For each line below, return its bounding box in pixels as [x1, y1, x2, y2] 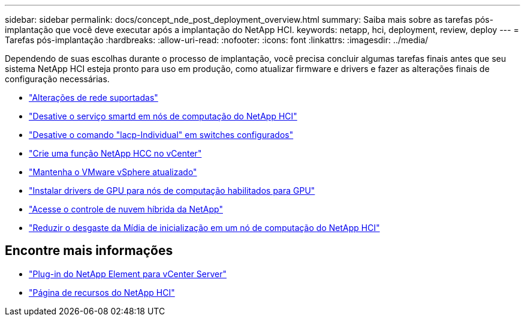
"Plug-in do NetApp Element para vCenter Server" [29, 268, 227, 279]
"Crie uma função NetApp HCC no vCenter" [29, 148, 202, 158]
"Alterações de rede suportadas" [29, 92, 158, 103]
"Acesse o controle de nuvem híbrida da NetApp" [29, 204, 223, 214]
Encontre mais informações [5, 243, 173, 259]
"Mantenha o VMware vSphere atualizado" [29, 167, 197, 177]
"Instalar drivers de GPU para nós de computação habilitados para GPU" [29, 185, 315, 196]
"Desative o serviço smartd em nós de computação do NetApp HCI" [29, 111, 297, 121]
